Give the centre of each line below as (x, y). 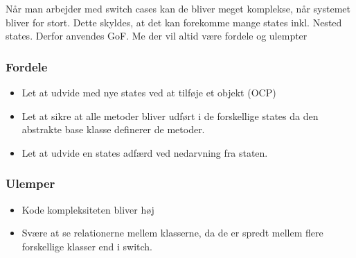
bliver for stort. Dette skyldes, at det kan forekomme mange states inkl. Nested (174, 22)
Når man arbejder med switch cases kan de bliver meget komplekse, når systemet (178, 8)
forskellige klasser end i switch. (87, 246)
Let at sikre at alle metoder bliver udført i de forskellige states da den (170, 115)
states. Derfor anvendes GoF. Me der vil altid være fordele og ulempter (157, 36)
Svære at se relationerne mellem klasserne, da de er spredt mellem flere (172, 233)
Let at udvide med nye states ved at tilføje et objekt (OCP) (149, 92)
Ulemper (30, 183)
